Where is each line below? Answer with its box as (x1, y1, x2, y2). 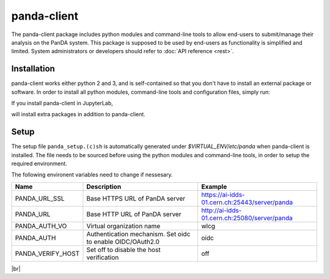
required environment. (11, 160, 67, 168)
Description (86, 182, 122, 191)
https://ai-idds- (201, 190, 245, 199)
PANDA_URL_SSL (15, 194, 65, 203)
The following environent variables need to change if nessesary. (11, 171, 173, 179)
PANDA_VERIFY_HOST (15, 249, 79, 258)
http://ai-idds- (201, 206, 242, 214)
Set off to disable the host (86, 245, 161, 254)
